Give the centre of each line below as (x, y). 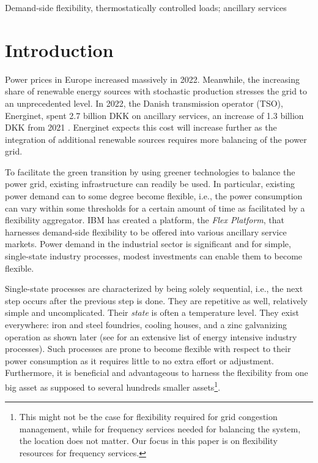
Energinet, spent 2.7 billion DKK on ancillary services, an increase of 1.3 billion (154, 115)
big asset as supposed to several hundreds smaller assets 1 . (113, 386)
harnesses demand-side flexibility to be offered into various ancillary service (146, 232)
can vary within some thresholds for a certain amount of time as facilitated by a (155, 208)
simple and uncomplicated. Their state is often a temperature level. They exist (152, 312)
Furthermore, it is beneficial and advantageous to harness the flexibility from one (157, 373)
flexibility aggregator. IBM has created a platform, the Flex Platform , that (145, 220)
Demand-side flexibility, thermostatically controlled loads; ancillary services (146, 7)
